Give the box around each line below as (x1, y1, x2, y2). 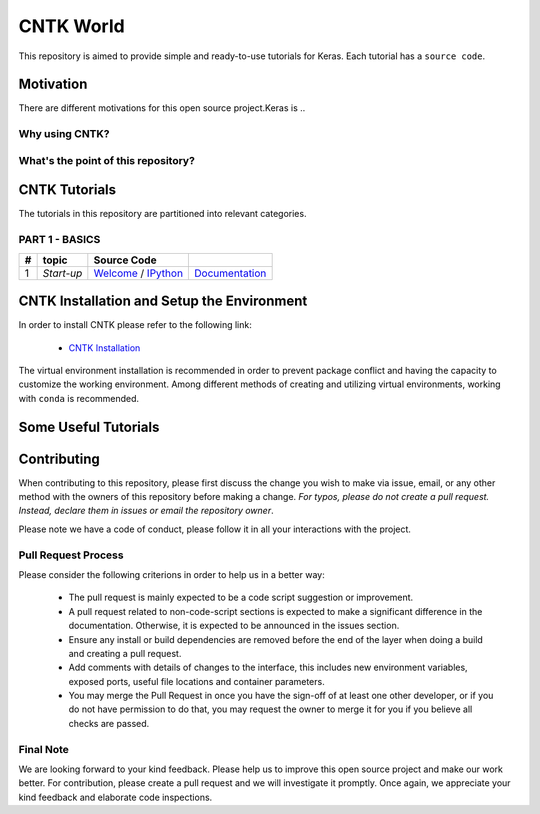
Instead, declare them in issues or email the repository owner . (18, 505, 274, 517)
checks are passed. (68, 717, 150, 729)
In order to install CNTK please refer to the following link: (18, 319, 252, 331)
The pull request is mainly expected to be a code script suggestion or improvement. (68, 591, 414, 604)
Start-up (42, 266, 83, 280)
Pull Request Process (18, 548, 124, 562)
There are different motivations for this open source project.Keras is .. (18, 102, 306, 114)
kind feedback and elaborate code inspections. (18, 791, 213, 803)
